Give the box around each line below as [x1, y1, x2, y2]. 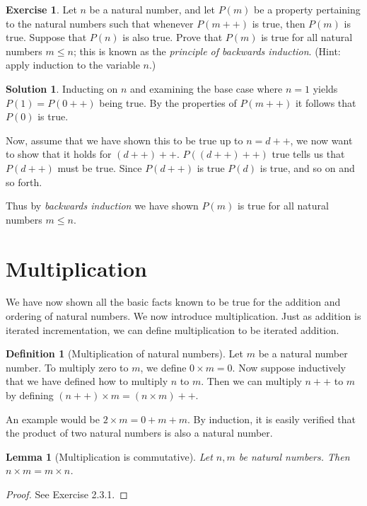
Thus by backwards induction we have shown [6, 198, 199, 213]
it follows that [295, 95, 356, 110]
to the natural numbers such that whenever [6, 16, 194, 30]
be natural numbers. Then [238, 449, 350, 464]
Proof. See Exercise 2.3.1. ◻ [6, 486, 128, 501]
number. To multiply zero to [6, 360, 129, 374]
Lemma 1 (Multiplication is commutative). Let [6, 449, 213, 464]
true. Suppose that [6, 30, 87, 45]
